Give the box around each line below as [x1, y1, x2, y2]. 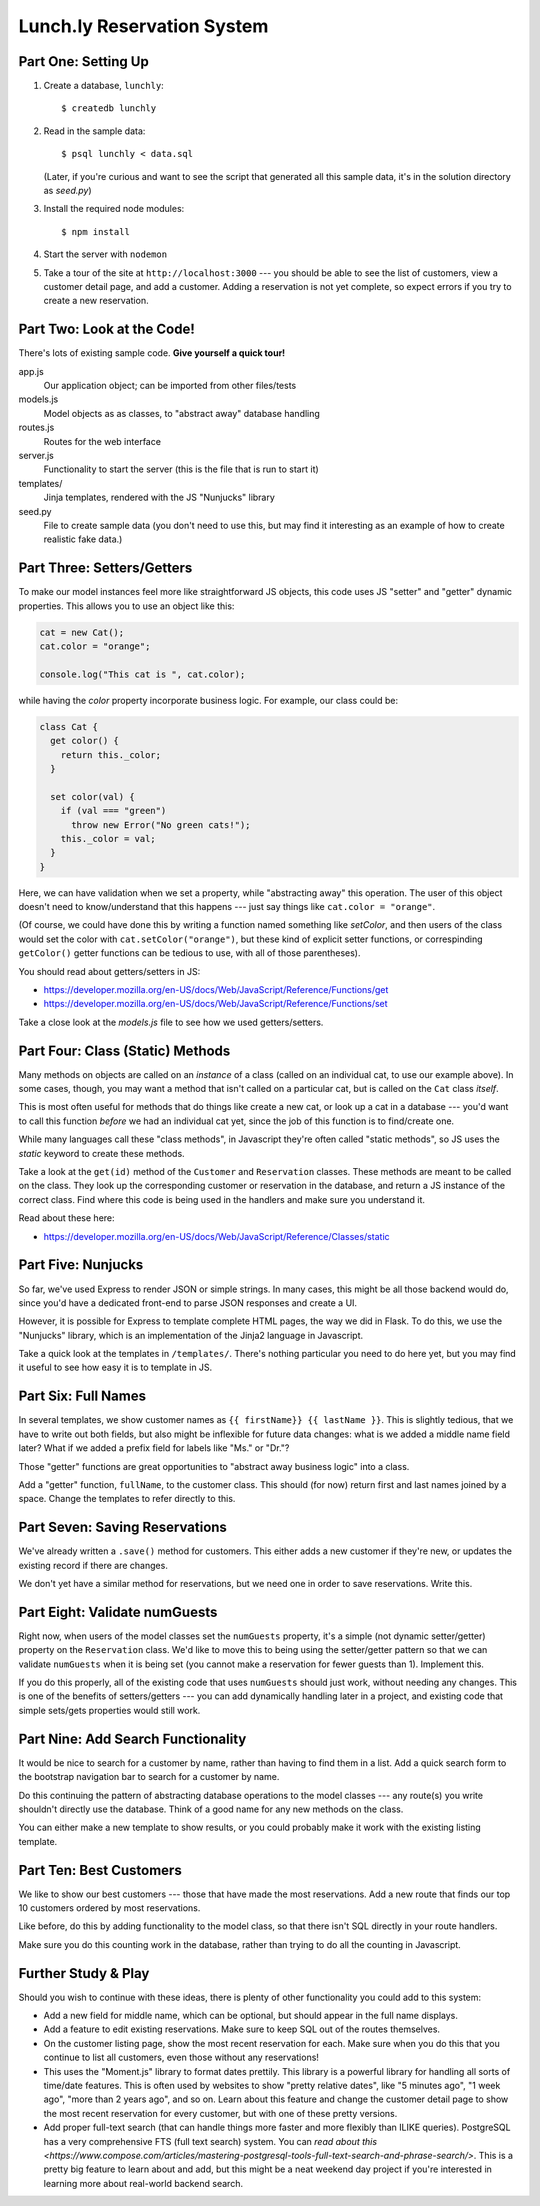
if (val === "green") [60, 805, 167, 817]
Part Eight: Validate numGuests [18, 1603, 218, 1620]
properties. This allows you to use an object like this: [18, 600, 235, 612]
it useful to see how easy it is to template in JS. [18, 1361, 213, 1374]
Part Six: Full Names [18, 1388, 147, 1405]
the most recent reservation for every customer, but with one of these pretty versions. [43, 2107, 398, 2119]
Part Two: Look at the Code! [18, 321, 195, 338]
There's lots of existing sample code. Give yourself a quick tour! [18, 347, 286, 359]
